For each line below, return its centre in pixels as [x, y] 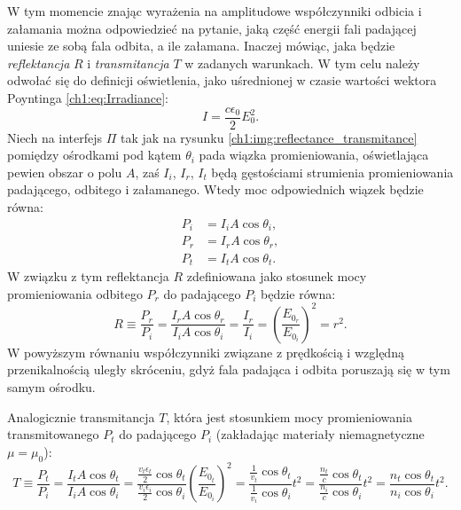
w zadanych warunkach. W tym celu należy [302, 63]
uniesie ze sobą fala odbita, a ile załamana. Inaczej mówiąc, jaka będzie [201, 46]
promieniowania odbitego [75, 293]
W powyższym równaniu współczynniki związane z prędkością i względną [206, 352]
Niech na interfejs [55, 137]
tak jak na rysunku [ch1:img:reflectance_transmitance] [269, 137]
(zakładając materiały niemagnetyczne [320, 434]
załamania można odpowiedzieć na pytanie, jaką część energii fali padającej [212, 28]
